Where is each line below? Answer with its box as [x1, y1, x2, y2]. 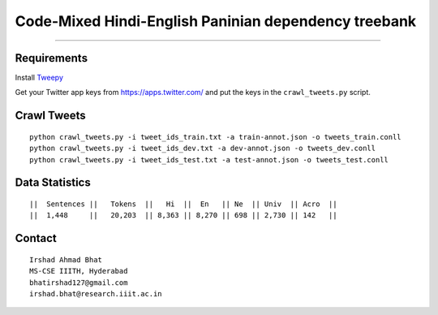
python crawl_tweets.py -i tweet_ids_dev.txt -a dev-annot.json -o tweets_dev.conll [29, 144, 376, 153]
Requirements [15, 51, 88, 65]
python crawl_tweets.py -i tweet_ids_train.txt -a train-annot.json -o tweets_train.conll [29, 132, 401, 141]
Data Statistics [15, 175, 91, 190]
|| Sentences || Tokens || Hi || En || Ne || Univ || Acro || [29, 200, 337, 209]
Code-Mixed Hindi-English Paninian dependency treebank [15, 12, 417, 30]
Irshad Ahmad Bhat [29, 255, 103, 264]
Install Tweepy [15, 73, 64, 83]
